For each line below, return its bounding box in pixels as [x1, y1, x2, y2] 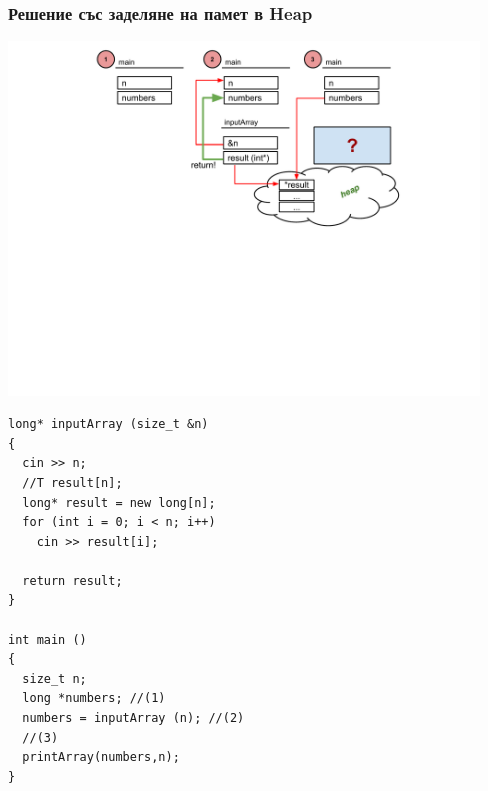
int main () [8, 632, 87, 647]
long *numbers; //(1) [22, 691, 166, 706]
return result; [22, 573, 123, 588]
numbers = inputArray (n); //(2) [22, 711, 245, 726]
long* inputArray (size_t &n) [8, 417, 209, 432]
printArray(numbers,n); [22, 750, 180, 765]
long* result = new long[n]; [22, 495, 216, 510]
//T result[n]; [22, 475, 123, 490]
